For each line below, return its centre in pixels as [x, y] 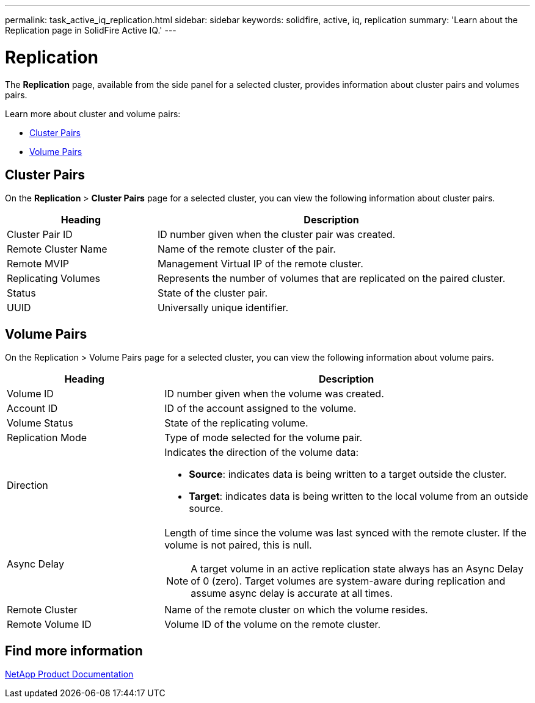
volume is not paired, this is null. [238, 545]
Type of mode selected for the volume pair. [264, 438]
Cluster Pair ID [40, 235]
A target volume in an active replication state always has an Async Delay [357, 569]
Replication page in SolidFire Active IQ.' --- [91, 30]
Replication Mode [47, 438]
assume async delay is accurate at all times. [292, 593]
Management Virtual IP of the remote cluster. [260, 264]
